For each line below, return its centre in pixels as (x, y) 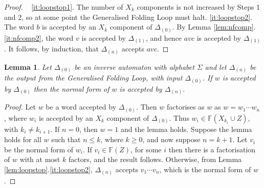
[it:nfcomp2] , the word (39, 37)
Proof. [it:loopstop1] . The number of (64, 7)
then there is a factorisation (212, 149)
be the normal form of (39, 149)
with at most (40, 159)
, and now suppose (171, 139)
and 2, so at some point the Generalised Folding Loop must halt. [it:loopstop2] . (128, 17)
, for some (146, 149)
